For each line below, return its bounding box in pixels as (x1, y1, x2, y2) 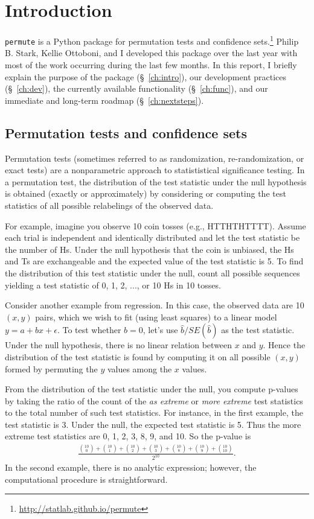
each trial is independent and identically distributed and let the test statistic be (5, 231, 300, 244)
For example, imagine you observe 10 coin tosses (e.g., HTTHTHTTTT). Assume (5, 219, 306, 232)
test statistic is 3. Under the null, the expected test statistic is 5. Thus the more (5, 418, 301, 430)
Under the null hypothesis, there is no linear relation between (5, 339, 232, 351)
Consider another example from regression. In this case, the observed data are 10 (5, 299, 304, 311)
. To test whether (57, 323, 121, 336)
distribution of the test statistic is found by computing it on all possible (5, 350, 271, 363)
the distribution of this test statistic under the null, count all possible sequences (5, 266, 300, 279)
